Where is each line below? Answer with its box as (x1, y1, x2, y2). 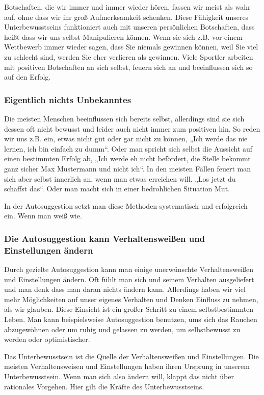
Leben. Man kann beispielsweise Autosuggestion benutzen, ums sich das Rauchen (4, 314, 257, 325)
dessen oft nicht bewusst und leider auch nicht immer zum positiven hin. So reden (4, 123, 260, 134)
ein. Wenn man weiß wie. (4, 210, 82, 221)
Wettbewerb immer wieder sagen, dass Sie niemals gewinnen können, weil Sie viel (4, 41, 258, 52)
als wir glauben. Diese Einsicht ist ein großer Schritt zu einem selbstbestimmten (4, 304, 254, 314)
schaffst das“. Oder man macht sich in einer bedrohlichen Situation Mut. (4, 183, 230, 194)
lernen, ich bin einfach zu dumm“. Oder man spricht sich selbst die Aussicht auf (4, 143, 253, 154)
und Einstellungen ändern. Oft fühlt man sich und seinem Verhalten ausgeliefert (4, 274, 254, 284)
